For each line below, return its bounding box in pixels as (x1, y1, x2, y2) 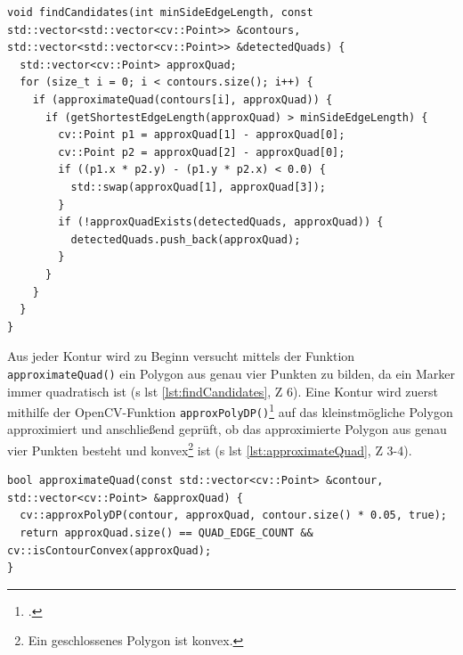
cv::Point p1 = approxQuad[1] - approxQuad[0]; (58, 128, 345, 142)
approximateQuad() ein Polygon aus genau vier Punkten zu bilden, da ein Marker (7, 364, 456, 382)
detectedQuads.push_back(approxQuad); (70, 233, 301, 246)
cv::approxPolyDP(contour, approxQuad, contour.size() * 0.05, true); (20, 509, 447, 522)
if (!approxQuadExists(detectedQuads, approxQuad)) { (58, 216, 384, 229)
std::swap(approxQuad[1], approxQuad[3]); (70, 180, 326, 193)
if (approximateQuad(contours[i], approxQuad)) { (32, 93, 333, 106)
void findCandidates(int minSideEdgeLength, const (7, 6, 313, 19)
